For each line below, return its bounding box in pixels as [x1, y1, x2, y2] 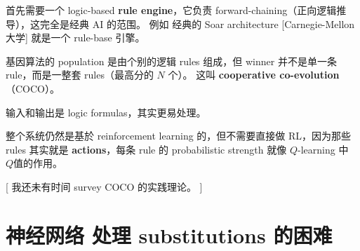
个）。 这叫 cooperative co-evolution [168, 67, 340, 82]
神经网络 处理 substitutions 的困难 [6, 220, 333, 249]
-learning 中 [298, 142, 349, 156]
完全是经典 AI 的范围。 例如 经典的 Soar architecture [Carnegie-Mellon [39, 16, 355, 31]
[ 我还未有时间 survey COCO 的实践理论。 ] [6, 179, 203, 194]
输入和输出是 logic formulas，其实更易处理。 [6, 104, 206, 119]
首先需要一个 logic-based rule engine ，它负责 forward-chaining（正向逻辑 [6, 3, 337, 17]
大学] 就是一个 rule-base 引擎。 [6, 30, 145, 45]
